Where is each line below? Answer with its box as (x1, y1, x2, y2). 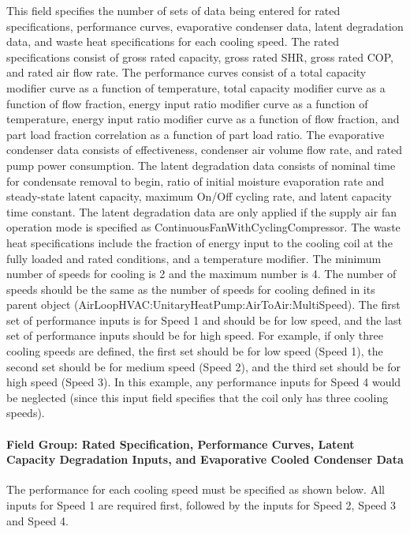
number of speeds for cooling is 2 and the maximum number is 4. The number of (6, 265, 397, 282)
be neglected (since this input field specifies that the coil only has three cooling (6, 389, 389, 405)
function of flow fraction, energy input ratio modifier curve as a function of (6, 95, 368, 111)
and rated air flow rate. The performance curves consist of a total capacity (6, 64, 367, 81)
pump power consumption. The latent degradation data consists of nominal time (6, 156, 396, 173)
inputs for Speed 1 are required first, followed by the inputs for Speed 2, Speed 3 (6, 497, 397, 513)
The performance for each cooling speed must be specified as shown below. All (6, 481, 385, 498)
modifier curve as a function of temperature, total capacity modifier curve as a (6, 79, 386, 96)
